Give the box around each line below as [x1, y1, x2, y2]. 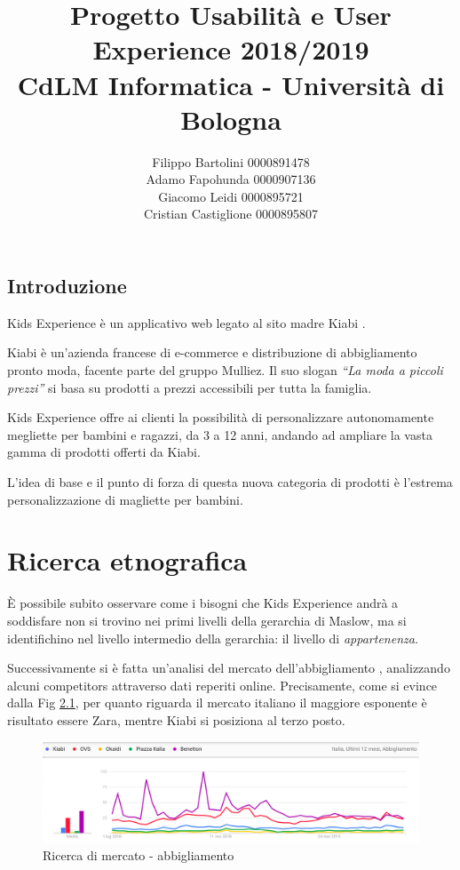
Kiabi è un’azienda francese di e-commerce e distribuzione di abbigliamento [7, 343, 417, 362]
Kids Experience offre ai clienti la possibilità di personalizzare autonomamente [7, 408, 434, 427]
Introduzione [7, 272, 127, 299]
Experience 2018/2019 [92, 31, 369, 68]
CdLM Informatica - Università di [17, 66, 445, 102]
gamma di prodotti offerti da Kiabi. [7, 443, 201, 461]
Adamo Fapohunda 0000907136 [146, 170, 316, 188]
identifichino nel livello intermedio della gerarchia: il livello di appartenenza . [7, 628, 418, 647]
